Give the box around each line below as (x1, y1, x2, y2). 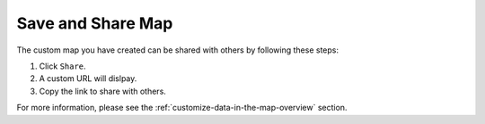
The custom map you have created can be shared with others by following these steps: (16, 45, 339, 55)
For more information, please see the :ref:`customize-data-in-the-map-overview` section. (16, 103, 348, 113)
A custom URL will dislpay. (39, 73, 137, 84)
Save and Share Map (16, 13, 173, 33)
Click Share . (39, 61, 86, 71)
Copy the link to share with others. (39, 86, 166, 96)
